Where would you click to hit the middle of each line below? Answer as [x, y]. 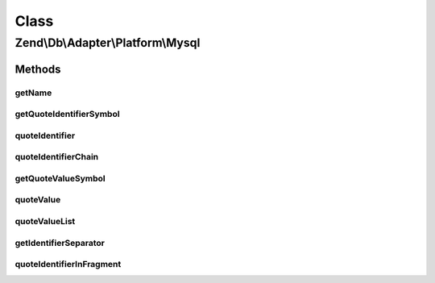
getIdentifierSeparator [60, 243]
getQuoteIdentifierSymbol [67, 114]
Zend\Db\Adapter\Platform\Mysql [108, 43]
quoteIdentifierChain [57, 157]
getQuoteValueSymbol [60, 178]
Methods [38, 69]
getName [33, 93]
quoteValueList [45, 221]
